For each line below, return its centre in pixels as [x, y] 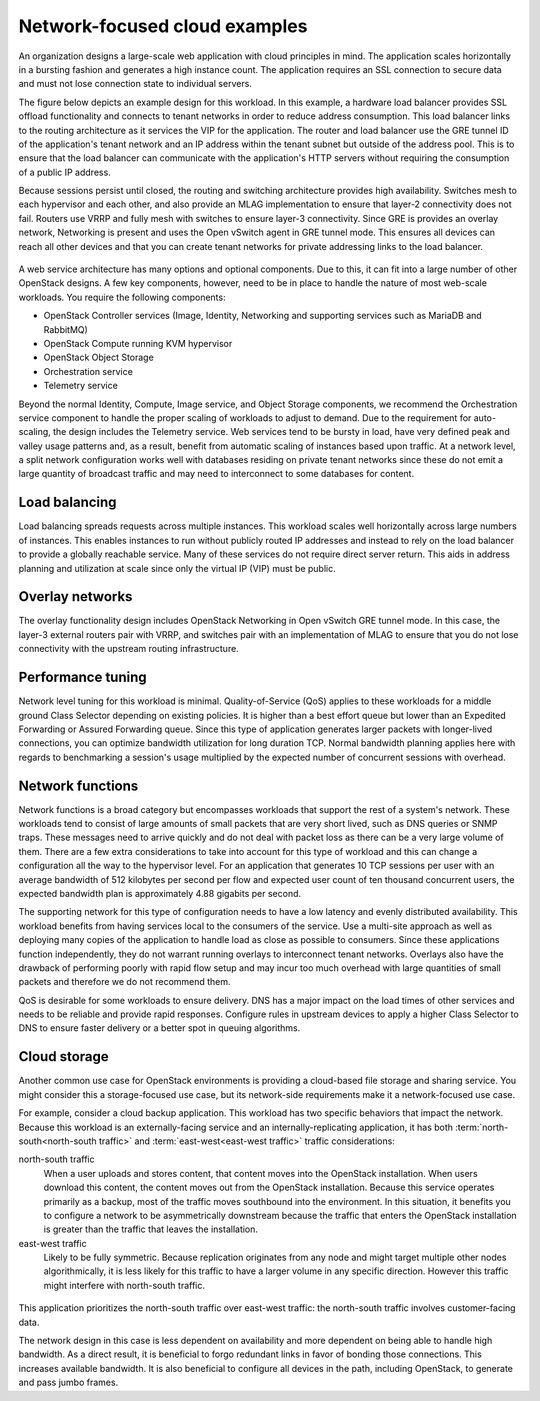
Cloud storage [63, 1056]
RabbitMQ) [66, 329]
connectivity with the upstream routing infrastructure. [128, 649]
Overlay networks [75, 596]
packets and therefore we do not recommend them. [124, 982]
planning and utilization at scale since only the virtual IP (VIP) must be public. [177, 568]
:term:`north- [482, 1127]
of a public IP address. [65, 172]
